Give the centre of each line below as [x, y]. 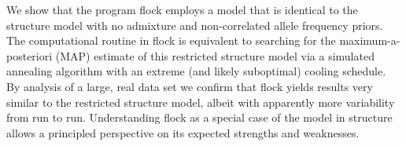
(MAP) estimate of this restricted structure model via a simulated [215, 55]
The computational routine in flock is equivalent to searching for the [171, 40]
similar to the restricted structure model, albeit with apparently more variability [201, 102]
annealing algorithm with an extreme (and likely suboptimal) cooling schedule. [196, 71]
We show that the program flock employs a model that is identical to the [182, 9]
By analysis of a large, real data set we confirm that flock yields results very [190, 86]
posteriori [30, 55]
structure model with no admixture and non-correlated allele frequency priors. [195, 25]
